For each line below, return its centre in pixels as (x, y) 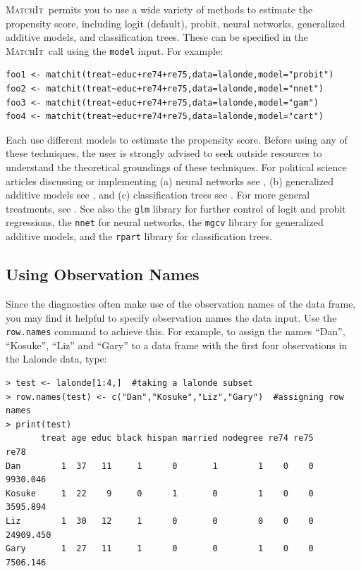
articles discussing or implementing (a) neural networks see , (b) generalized (170, 181)
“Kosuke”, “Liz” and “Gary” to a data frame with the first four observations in (177, 345)
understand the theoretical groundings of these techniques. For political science (176, 167)
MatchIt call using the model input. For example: (115, 50)
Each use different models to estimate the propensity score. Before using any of (177, 139)
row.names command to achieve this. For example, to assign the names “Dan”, (176, 331)
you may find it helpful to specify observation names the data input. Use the (171, 317)
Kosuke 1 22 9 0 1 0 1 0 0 (160, 493)
